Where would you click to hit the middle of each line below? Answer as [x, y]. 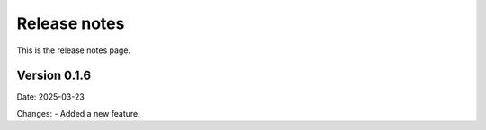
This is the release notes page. [73, 50]
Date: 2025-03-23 [50, 97]
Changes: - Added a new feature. [78, 113]
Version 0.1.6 [54, 76]
